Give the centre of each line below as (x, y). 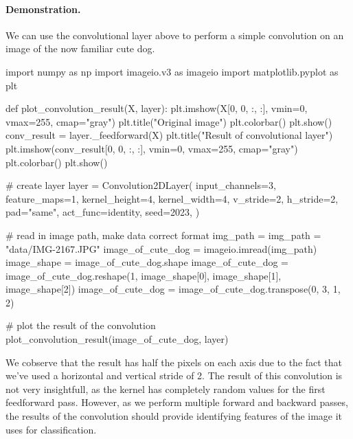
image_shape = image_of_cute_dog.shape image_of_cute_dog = (147, 262)
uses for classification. (51, 429)
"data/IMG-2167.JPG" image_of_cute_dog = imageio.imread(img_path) (161, 248)
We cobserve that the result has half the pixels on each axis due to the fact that (174, 362)
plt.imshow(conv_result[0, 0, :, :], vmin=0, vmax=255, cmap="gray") (152, 148)
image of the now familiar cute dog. (80, 48)
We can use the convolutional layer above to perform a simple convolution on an (175, 35)
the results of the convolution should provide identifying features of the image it (174, 416)
